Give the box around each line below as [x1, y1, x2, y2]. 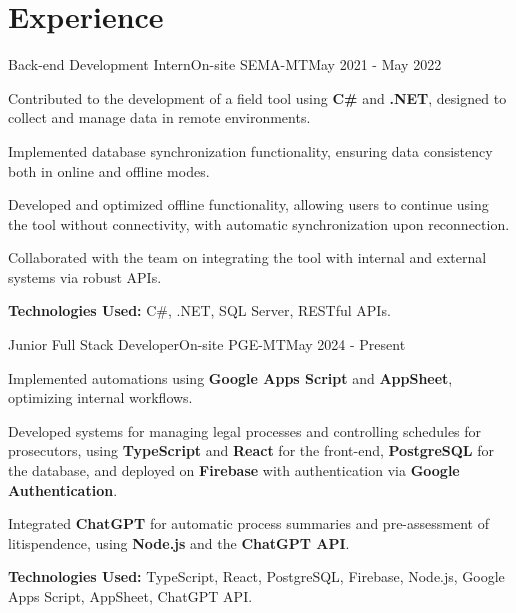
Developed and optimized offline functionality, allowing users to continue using [8, 194, 489, 215]
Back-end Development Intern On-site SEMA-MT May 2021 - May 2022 [8, 54, 442, 75]
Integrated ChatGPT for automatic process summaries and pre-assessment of [8, 513, 489, 534]
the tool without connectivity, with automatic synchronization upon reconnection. [8, 213, 510, 234]
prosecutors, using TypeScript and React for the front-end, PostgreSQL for [8, 440, 494, 461]
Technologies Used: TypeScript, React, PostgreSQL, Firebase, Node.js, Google [8, 566, 505, 587]
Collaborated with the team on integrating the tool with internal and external [8, 247, 487, 268]
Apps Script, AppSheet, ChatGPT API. [8, 586, 253, 606]
